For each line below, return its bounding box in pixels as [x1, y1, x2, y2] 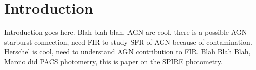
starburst [4, 36, 32, 47]
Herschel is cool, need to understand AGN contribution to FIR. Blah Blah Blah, [4, 46, 251, 57]
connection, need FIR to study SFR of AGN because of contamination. [34, 36, 252, 47]
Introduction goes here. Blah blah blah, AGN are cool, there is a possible [4, 27, 229, 37]
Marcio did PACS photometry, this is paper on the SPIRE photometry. [4, 56, 223, 66]
